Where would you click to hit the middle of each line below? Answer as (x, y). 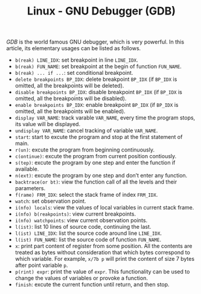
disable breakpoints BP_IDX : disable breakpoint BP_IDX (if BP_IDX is (98, 92)
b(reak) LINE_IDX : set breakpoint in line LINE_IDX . (77, 60)
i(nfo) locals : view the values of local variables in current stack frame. (104, 208)
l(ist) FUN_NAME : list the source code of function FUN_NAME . (88, 240)
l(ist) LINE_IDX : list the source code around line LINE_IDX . (88, 233)
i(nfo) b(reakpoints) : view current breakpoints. (75, 214)
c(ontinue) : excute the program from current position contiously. (96, 156)
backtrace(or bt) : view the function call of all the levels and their (96, 182)
